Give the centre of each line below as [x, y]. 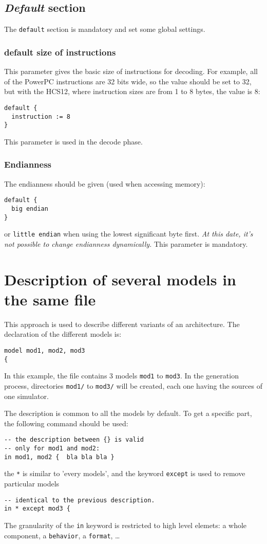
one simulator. [26, 396]
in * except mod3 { [37, 509]
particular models [32, 483]
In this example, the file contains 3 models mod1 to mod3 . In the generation [121, 376]
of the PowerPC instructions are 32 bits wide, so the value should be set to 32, [128, 81]
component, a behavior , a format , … [62, 535]
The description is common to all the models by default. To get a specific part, [128, 413]
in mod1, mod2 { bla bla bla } [59, 457]
